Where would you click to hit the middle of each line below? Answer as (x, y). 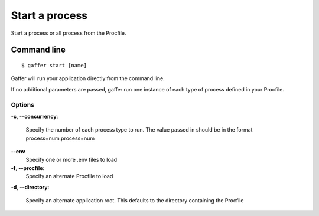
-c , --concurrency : (35, 116)
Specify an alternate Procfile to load (69, 176)
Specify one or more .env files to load (71, 160)
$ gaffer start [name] (54, 65)
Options (23, 104)
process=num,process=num (60, 138)
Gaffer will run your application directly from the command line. (88, 78)
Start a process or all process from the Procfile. (69, 33)
